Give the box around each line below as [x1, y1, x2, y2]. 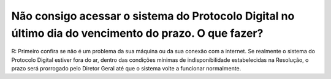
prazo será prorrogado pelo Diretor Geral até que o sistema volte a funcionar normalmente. [11, 65, 242, 72]
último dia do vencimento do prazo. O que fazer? [11, 26, 264, 40]
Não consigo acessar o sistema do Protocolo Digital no [11, 9, 295, 23]
